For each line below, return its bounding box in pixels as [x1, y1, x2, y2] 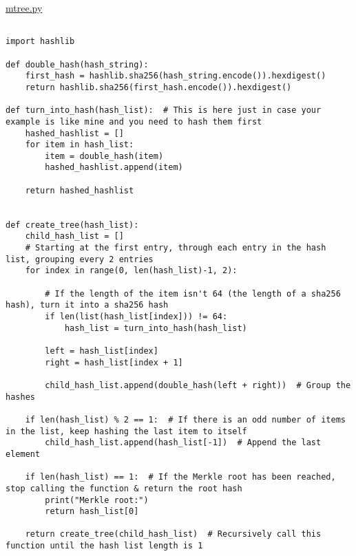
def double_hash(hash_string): [6, 59, 149, 69]
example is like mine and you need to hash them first [6, 116, 262, 127]
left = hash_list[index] [45, 345, 158, 356]
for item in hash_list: [25, 140, 134, 150]
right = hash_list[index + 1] [45, 357, 183, 367]
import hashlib [6, 36, 75, 47]
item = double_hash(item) [45, 151, 164, 161]
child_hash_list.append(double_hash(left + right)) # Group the [45, 380, 351, 390]
